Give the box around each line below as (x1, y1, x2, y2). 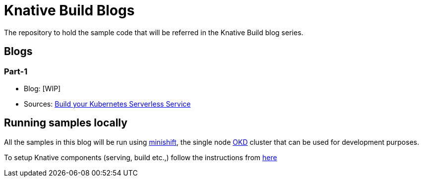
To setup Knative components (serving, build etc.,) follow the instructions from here (4, 153, 277, 162)
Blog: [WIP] (24, 84, 61, 93)
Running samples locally (4, 117, 127, 129)
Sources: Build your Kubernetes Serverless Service (24, 99, 191, 108)
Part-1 (4, 66, 28, 76)
